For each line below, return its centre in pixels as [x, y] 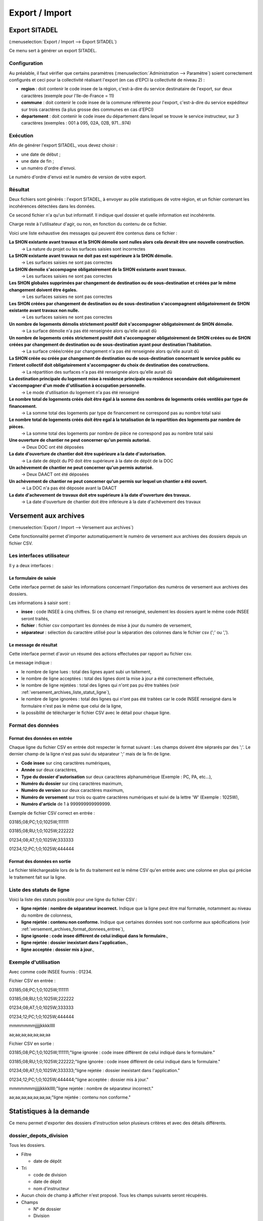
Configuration [26, 63]
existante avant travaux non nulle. [44, 311]
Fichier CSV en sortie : [32, 1043]
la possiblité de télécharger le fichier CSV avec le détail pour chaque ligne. [96, 713]
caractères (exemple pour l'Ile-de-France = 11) [68, 96]
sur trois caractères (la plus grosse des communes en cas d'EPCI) [87, 109]
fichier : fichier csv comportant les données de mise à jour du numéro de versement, [107, 626]
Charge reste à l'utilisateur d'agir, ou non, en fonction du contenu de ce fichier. [88, 224]
